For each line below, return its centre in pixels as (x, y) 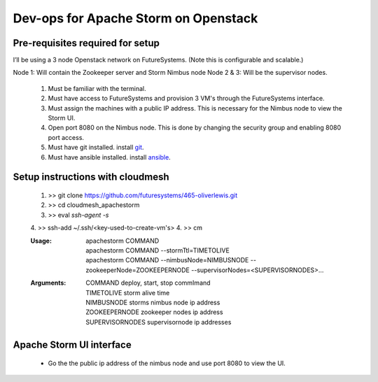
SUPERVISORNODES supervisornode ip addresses (159, 322)
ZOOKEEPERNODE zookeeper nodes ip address (154, 312)
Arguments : (48, 283)
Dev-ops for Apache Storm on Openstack (135, 18)
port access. (66, 137)
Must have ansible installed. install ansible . (109, 157)
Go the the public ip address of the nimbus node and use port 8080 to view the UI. (167, 363)
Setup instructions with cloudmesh (91, 177)
